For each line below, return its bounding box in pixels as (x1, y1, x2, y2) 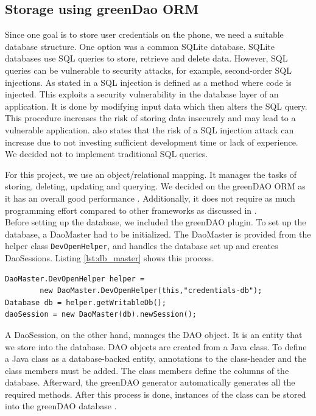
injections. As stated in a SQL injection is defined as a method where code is (5, 76, 292, 88)
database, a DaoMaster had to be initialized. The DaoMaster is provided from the (5, 227, 311, 240)
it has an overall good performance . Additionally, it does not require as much (5, 191, 295, 204)
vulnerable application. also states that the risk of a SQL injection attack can (5, 123, 294, 136)
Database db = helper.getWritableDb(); (5, 298, 166, 307)
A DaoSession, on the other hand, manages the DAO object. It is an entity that (5, 328, 303, 340)
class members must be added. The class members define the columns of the (5, 364, 289, 376)
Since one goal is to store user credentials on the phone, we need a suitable (5, 28, 284, 41)
